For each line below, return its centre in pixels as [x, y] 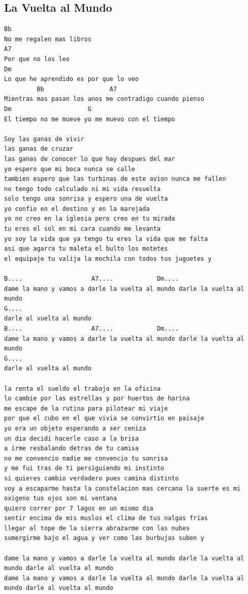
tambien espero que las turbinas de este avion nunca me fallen [115, 179]
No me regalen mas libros [48, 39]
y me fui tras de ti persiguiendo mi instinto [84, 468]
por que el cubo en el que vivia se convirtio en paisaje [104, 418]
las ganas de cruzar [39, 149]
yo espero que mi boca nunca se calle [70, 169]
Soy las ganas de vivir [44, 139]
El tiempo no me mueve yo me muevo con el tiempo [90, 119]
